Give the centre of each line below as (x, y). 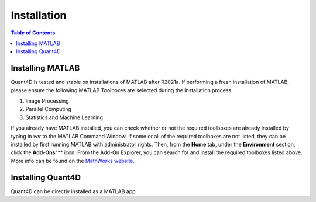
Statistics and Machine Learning (64, 117)
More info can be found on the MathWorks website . (73, 161)
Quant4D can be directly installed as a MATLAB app (73, 191)
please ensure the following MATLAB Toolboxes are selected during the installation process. (122, 90)
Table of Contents (33, 33)
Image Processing (47, 101)
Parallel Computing (48, 109)
